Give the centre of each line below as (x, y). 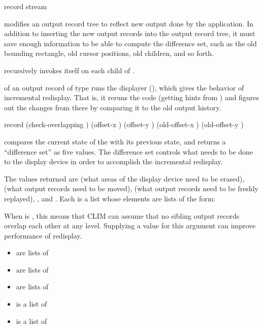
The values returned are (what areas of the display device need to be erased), (124, 178)
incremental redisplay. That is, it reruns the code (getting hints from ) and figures (131, 97)
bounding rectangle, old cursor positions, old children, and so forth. (109, 53)
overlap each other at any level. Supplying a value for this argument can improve (130, 226)
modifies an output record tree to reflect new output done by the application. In (129, 23)
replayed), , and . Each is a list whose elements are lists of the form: (110, 198)
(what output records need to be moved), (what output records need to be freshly (131, 188)
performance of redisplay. (43, 235)
